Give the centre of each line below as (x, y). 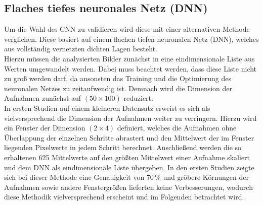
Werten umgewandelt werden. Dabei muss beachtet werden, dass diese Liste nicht (130, 68)
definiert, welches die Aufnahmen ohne (177, 128)
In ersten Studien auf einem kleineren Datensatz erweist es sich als (107, 108)
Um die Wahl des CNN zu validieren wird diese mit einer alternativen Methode (127, 29)
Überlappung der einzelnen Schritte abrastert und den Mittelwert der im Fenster (129, 137)
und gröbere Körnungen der (206, 177)
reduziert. (138, 98)
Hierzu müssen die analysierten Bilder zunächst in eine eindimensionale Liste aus (129, 58)
